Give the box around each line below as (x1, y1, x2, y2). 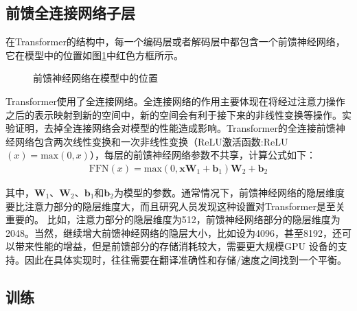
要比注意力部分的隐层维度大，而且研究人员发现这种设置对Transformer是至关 (5, 198, 345, 213)
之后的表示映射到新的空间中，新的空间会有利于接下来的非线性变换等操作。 (5, 107, 342, 122)
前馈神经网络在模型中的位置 (33, 71, 158, 85)
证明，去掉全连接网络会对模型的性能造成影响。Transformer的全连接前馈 (14, 121, 336, 135)
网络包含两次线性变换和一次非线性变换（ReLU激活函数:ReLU (14, 134, 288, 148)
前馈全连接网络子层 (5, 2, 135, 23)
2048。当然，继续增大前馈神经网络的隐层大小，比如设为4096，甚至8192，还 (5, 225, 342, 240)
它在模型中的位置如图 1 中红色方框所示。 (5, 47, 183, 62)
